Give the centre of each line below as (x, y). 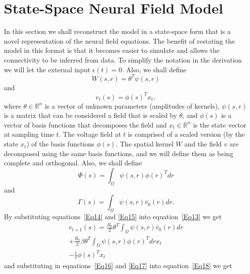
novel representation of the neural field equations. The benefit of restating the (119, 40)
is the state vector (220, 124)
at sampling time (29, 134)
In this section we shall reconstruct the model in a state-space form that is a (117, 31)
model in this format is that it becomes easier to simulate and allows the (112, 50)
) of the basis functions (60, 144)
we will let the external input (47, 69)
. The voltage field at (90, 134)
